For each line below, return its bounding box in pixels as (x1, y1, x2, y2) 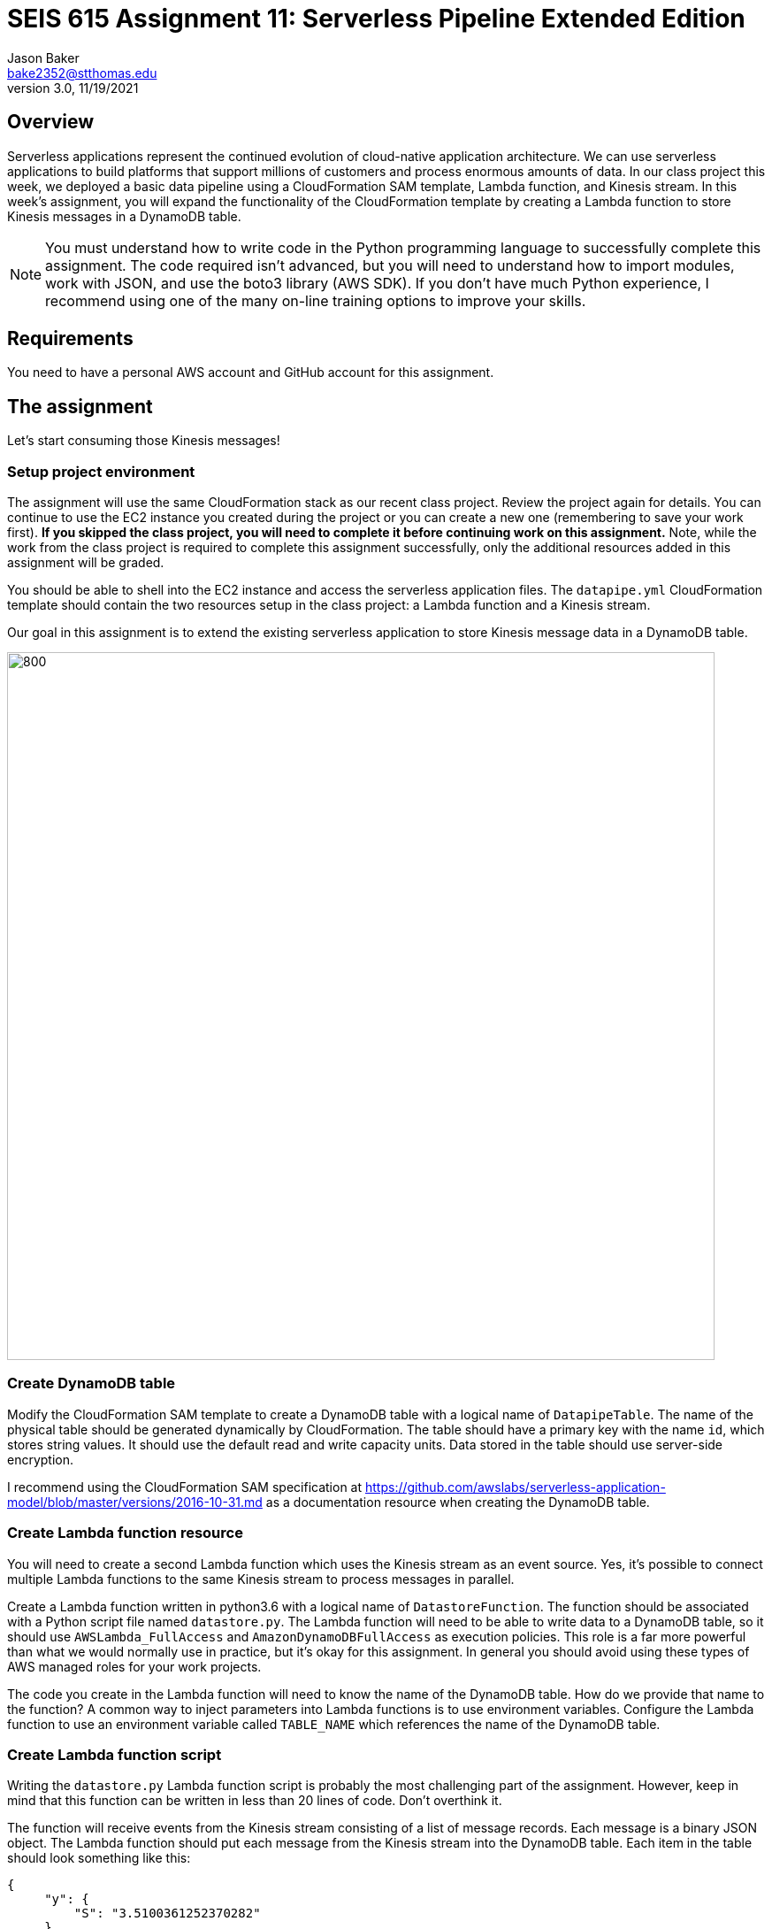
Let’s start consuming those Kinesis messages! (7, 433, 280, 449)
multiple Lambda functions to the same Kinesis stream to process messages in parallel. (7, 1571, 515, 1587)
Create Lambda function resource (7, 1524, 243, 1542)
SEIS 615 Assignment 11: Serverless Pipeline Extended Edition (7, 4, 745, 34)
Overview (7, 111, 95, 134)
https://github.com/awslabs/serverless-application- (365, 1479, 666, 1495)
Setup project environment (7, 462, 195, 480)
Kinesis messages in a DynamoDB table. (7, 208, 241, 224)
